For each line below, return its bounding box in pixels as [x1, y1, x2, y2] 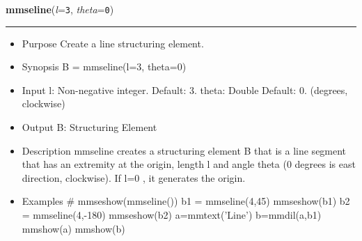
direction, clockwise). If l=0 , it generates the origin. [22, 170, 246, 185]
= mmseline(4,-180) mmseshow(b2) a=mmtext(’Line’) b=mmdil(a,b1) [22, 208, 322, 221]
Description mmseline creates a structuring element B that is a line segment [22, 143, 347, 157]
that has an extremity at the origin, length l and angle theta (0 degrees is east [22, 157, 356, 171]
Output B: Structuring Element [22, 120, 157, 134]
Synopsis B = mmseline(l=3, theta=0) [22, 59, 187, 74]
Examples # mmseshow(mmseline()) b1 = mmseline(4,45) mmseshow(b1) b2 [22, 194, 350, 208]
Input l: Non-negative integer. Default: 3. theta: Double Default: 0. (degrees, [22, 82, 348, 97]
